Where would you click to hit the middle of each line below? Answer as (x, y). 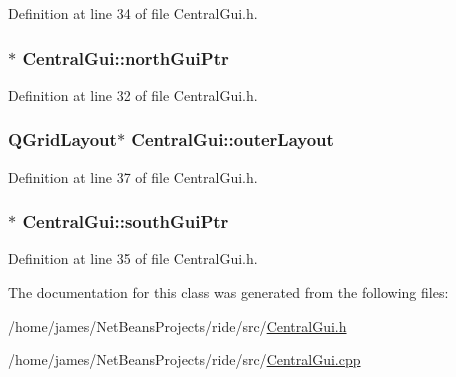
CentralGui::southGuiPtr (125, 221)
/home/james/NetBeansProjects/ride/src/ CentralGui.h (177, 325)
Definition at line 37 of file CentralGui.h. (133, 176)
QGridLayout (62, 139)
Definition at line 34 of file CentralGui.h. (133, 13)
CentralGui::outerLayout (232, 139)
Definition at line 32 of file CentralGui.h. (133, 94)
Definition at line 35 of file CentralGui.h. (133, 258)
